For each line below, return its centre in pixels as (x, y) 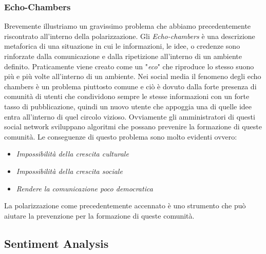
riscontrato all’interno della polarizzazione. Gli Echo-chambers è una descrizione (130, 36)
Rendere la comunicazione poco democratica (84, 188)
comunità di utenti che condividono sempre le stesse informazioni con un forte (127, 96)
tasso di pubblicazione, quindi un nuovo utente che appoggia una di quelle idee (128, 106)
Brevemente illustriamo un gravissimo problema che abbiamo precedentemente (128, 26)
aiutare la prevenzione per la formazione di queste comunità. (99, 215)
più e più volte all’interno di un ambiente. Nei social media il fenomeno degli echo (133, 76)
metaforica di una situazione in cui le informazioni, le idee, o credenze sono (122, 46)
